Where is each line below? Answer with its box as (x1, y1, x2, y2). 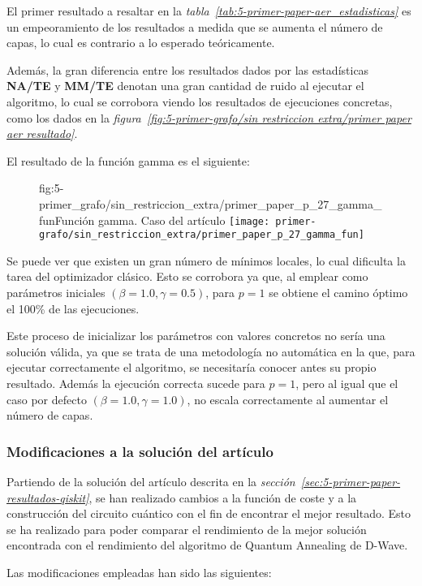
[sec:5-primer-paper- (300, 473, 401, 489)
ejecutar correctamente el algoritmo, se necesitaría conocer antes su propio (6, 359, 377, 376)
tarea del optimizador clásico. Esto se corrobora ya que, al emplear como (6, 268, 368, 285)
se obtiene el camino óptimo (269, 284, 408, 301)
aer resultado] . (6, 125, 78, 142)
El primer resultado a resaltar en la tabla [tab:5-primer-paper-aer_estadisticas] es (6, 2, 411, 19)
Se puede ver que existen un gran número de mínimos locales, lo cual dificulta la (6, 252, 406, 269)
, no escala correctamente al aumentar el (187, 390, 389, 407)
